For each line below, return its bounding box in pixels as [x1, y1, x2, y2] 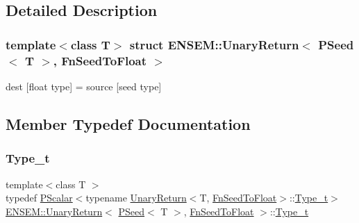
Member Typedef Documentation [6, 113, 251, 134]
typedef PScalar [6, 190, 73, 205]
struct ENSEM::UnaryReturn [129, 35, 299, 53]
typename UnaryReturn [85, 190, 187, 205]
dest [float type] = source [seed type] [6, 79, 162, 93]
